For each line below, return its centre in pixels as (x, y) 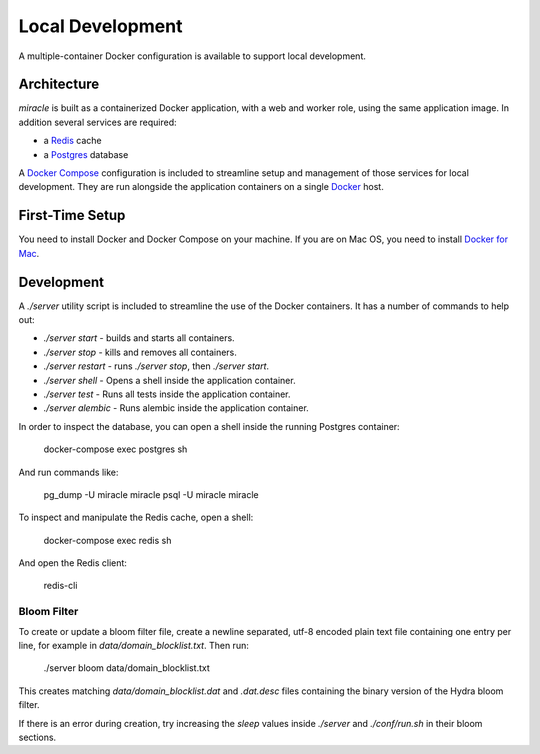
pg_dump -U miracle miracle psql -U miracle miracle (151, 494)
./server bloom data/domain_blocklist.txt (126, 668)
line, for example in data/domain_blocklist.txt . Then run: (133, 645)
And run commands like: (68, 472)
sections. (37, 737)
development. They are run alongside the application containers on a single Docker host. (201, 187)
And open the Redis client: (72, 563)
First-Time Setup (72, 215)
